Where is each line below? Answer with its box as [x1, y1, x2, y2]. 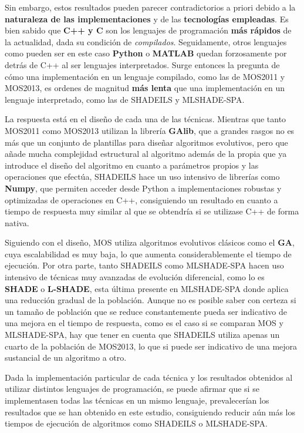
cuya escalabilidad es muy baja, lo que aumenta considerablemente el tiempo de [5, 247, 292, 260]
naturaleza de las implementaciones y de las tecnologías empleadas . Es [5, 12, 289, 25]
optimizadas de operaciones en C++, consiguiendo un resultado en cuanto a [5, 193, 278, 206]
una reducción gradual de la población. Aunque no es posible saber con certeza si [5, 294, 296, 306]
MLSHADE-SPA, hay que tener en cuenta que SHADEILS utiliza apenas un [5, 328, 280, 341]
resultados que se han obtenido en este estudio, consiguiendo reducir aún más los [5, 405, 295, 418]
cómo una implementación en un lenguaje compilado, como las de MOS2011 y [5, 70, 285, 82]
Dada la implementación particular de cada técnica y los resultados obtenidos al [5, 371, 293, 383]
